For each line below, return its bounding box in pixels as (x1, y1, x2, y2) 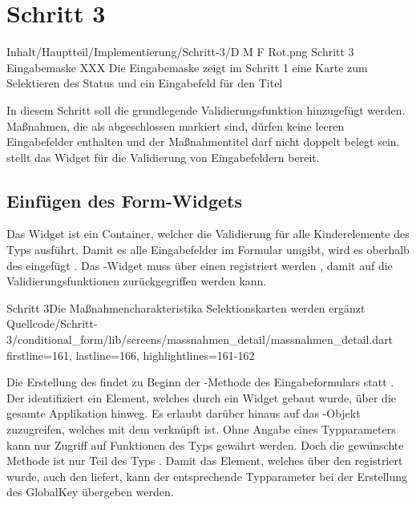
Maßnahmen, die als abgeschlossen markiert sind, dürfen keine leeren (6, 117, 345, 134)
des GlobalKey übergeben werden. (6, 483, 174, 500)
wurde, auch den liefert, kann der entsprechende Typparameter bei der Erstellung (6, 467, 408, 484)
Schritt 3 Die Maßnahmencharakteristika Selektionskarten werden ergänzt (6, 299, 366, 316)
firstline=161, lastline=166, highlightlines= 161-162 (6, 346, 255, 363)
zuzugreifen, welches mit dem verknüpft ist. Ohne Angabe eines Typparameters (6, 421, 396, 438)
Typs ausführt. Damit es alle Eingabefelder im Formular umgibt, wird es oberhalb (6, 241, 410, 258)
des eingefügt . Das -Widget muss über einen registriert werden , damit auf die (6, 257, 393, 273)
